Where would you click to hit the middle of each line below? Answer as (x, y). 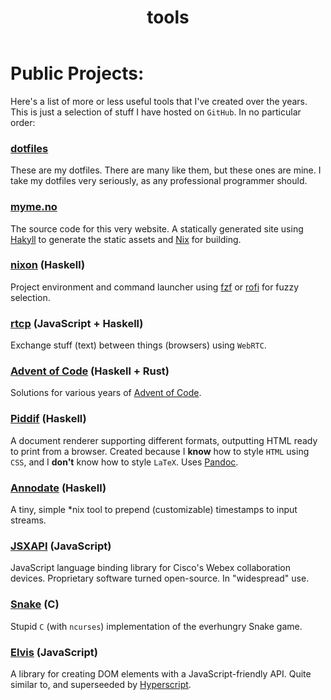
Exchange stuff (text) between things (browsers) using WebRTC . (138, 345)
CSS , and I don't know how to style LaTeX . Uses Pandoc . (124, 462)
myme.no (34, 207)
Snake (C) (35, 604)
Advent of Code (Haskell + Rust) (90, 371)
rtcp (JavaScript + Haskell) (77, 323)
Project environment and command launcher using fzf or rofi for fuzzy (155, 287)
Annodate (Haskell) (58, 488)
